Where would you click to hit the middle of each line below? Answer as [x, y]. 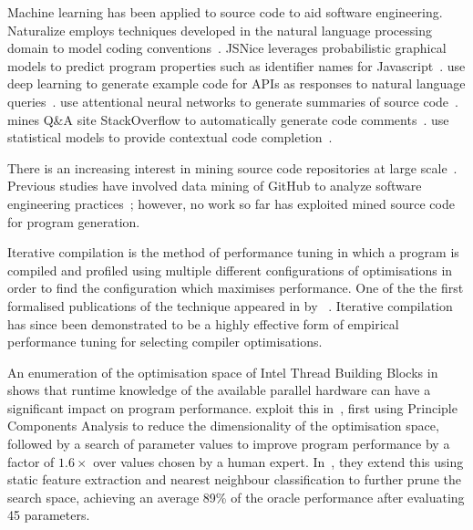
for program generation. [74, 221]
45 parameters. [49, 515]
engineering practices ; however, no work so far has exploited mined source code [231, 203]
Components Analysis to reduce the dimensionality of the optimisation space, [223, 426]
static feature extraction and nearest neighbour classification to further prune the [235, 479]
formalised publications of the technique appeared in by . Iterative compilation [230, 305]
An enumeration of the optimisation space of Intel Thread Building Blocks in [223, 372]
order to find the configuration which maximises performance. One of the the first [236, 288]
